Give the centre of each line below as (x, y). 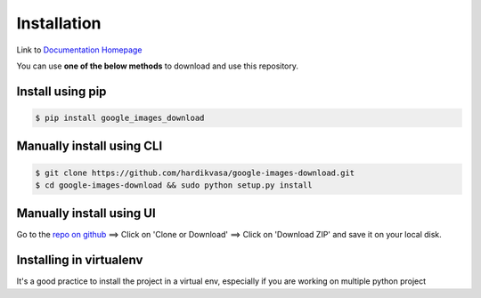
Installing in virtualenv (80, 260)
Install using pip (61, 91)
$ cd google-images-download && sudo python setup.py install (174, 185)
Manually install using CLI (90, 146)
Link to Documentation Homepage (79, 50)
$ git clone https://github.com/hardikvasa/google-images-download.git (195, 173)
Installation (59, 23)
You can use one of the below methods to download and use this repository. (157, 66)
